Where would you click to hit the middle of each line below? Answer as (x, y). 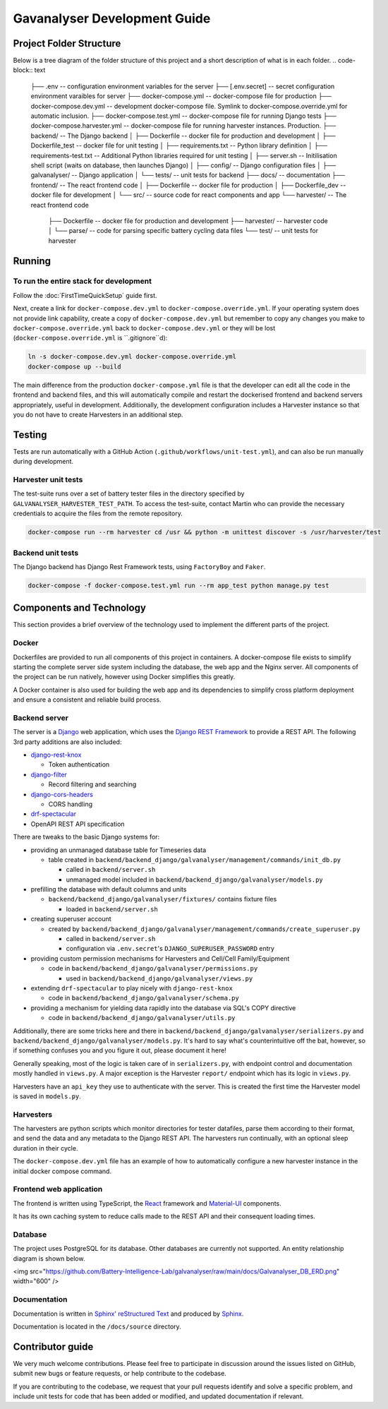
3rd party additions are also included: (67, 742)
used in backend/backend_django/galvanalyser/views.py (159, 978)
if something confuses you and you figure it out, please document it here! (120, 1050)
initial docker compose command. (62, 1171)
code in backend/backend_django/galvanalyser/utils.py (142, 1018)
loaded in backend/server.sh (112, 909)
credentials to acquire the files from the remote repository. (98, 514)
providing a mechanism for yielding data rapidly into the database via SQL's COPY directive (163, 1008)
